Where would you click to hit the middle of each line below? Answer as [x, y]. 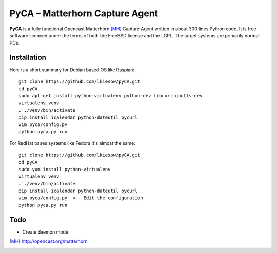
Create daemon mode [45, 232]
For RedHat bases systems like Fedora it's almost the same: [73, 143]
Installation [28, 58]
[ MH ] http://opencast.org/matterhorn [49, 241]
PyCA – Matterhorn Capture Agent [84, 13]
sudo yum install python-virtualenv [65, 169]
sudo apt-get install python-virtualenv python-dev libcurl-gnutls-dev [111, 96]
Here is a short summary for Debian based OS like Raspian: [72, 70]
